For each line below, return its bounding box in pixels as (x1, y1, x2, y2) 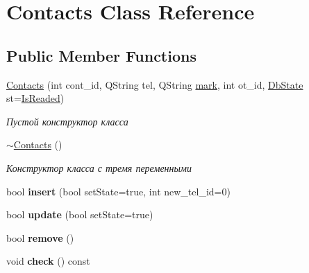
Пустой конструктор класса (6, 114, 128, 128)
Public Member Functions (6, 44, 197, 66)
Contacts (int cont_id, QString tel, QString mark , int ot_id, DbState (6, 77, 303, 91)
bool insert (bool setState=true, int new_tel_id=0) (6, 184, 231, 198)
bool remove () (6, 230, 74, 245)
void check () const (6, 254, 90, 268)
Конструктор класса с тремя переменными (6, 160, 192, 175)
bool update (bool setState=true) (6, 207, 153, 222)
